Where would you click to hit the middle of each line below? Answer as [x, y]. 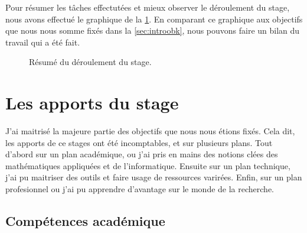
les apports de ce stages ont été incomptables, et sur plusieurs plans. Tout [139, 142]
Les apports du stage [92, 103]
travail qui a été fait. [43, 42]
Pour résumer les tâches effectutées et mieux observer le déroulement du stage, [148, 7]
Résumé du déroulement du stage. [90, 62]
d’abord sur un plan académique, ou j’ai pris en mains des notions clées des [142, 154]
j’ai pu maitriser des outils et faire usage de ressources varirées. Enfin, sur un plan [154, 177]
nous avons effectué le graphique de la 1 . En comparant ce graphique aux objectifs [154, 19]
